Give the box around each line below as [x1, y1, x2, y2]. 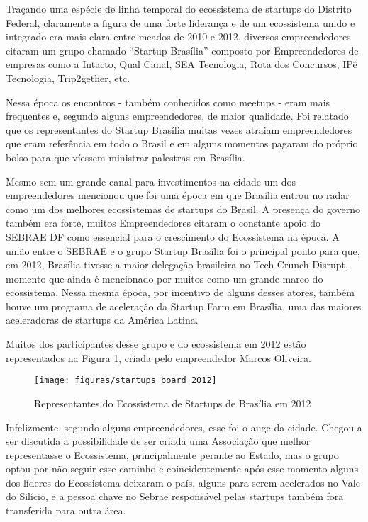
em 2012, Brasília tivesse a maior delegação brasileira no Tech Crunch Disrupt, [6, 257, 348, 272]
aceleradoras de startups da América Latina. [6, 312, 199, 327]
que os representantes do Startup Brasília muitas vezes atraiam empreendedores [6, 122, 352, 137]
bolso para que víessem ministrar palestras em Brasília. [6, 149, 245, 164]
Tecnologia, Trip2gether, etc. [6, 70, 130, 85]
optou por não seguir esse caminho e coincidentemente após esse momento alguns [6, 461, 359, 476]
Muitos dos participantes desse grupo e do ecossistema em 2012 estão [6, 336, 306, 351]
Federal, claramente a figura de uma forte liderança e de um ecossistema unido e [6, 15, 355, 30]
